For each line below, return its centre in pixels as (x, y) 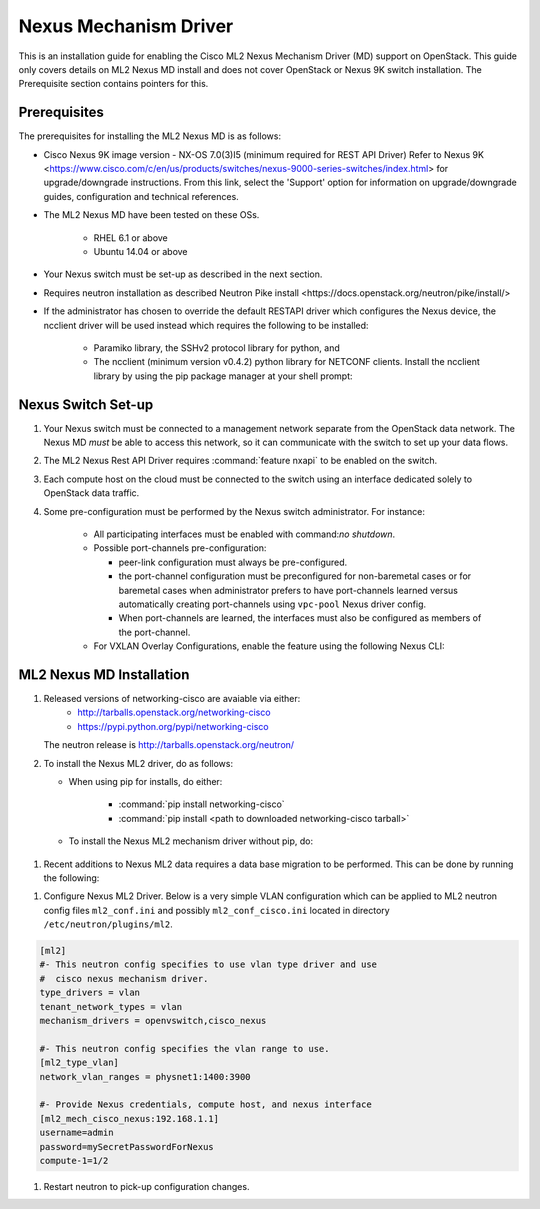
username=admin (76, 1133)
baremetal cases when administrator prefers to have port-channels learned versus (288, 590)
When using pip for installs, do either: (145, 781)
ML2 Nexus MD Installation (104, 674)
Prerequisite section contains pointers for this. (113, 84)
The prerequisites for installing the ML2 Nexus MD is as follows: (150, 136)
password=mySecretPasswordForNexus (126, 1146)
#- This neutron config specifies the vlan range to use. (184, 1048)
